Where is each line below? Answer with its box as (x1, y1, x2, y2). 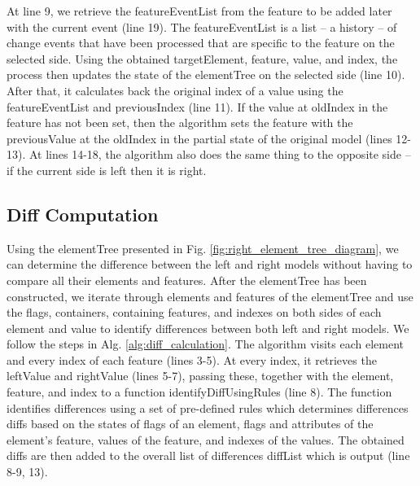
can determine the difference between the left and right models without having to (7, 256, 413, 273)
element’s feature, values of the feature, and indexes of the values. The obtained (7, 431, 405, 448)
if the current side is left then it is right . (7, 161, 207, 178)
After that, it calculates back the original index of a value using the (7, 81, 343, 99)
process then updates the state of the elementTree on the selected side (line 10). (7, 66, 405, 83)
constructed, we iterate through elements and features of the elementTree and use (7, 287, 413, 304)
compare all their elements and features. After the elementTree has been (7, 271, 367, 288)
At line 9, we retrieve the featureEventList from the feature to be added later (7, 2, 392, 19)
